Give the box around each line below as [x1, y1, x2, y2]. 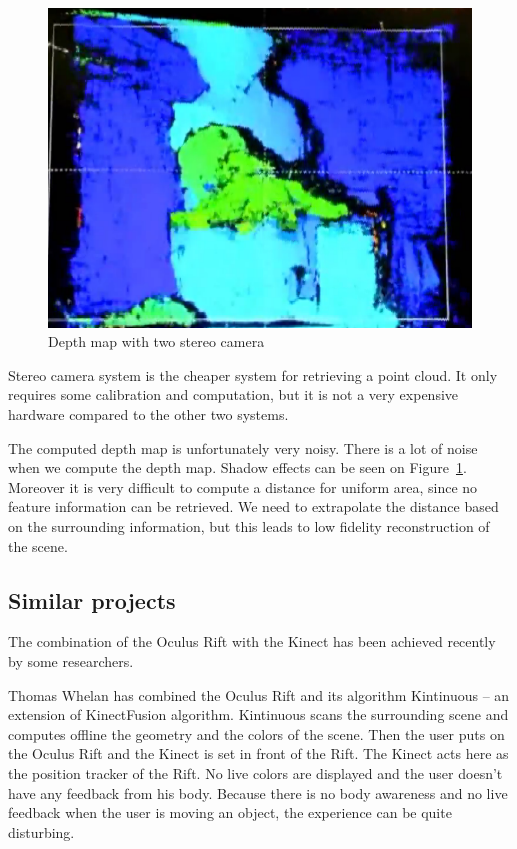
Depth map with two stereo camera [48, 331, 265, 352]
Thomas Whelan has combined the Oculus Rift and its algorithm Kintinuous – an [8, 684, 510, 705]
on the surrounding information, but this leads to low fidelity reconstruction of [8, 515, 490, 536]
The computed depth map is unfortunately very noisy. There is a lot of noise [8, 437, 478, 458]
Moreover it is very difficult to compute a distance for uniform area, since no [8, 476, 478, 497]
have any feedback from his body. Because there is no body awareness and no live [8, 782, 508, 803]
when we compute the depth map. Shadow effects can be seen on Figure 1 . [8, 457, 467, 478]
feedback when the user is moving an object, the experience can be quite [8, 802, 452, 823]
